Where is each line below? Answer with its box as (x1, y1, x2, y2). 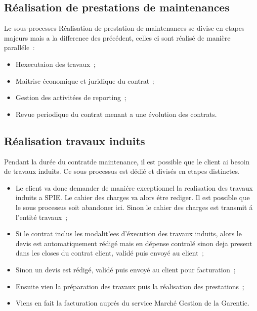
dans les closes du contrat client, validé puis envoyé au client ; (15, 248, 204, 258)
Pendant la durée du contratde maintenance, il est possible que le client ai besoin (4, 156, 250, 166)
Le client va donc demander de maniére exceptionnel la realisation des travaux (15, 182, 253, 193)
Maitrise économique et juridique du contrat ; (15, 75, 155, 86)
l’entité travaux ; (15, 211, 68, 222)
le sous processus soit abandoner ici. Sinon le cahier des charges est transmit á (15, 202, 253, 212)
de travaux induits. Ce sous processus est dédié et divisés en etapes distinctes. (4, 166, 240, 176)
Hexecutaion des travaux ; (15, 58, 96, 69)
